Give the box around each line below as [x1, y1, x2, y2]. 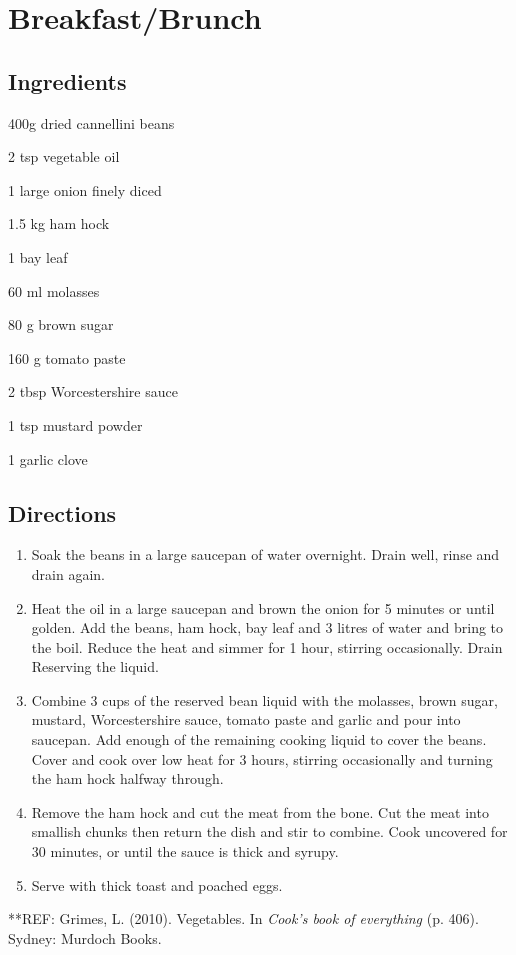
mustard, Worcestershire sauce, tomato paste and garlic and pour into [31, 709, 461, 730]
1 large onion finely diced [8, 179, 162, 200]
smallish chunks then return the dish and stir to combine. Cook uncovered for [31, 821, 508, 842]
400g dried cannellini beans [8, 112, 175, 133]
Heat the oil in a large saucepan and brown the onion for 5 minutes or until [31, 597, 495, 618]
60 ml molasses [8, 280, 100, 301]
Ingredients [8, 65, 127, 96]
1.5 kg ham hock [8, 213, 110, 234]
